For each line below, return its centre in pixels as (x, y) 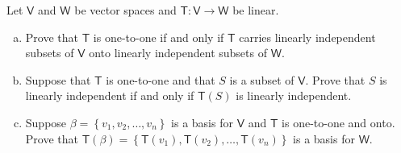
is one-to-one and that (161, 79)
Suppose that (58, 79)
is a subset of (262, 79)
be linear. (256, 10)
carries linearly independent (307, 37)
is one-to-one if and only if (159, 37)
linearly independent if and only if (110, 95)
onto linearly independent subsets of (178, 53)
